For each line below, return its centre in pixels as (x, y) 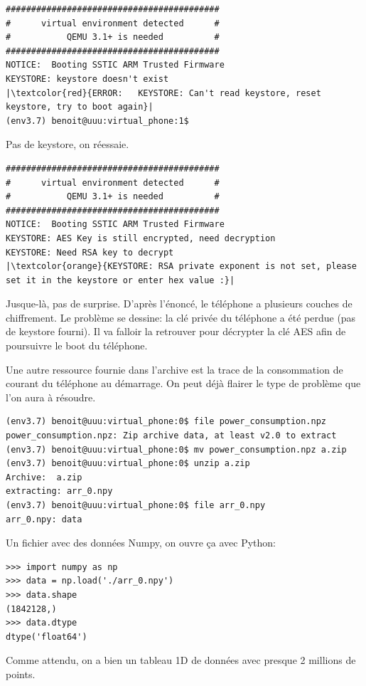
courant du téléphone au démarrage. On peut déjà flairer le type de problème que (183, 383)
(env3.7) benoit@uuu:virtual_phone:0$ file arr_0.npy (136, 505)
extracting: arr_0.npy (59, 491)
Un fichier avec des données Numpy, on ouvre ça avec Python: (141, 543)
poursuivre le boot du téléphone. (77, 345)
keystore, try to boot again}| (80, 107)
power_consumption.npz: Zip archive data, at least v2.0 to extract (171, 436)
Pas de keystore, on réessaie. (68, 144)
